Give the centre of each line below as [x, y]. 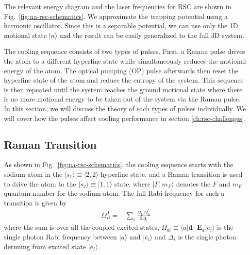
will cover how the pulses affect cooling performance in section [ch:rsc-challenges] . [125, 118]
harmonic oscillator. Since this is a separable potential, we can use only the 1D [121, 25]
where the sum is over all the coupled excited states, [82, 227]
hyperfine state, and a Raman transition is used [172, 174]
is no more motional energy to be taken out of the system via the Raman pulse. [122, 99]
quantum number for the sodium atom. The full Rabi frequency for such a [114, 193]
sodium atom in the [33, 174]
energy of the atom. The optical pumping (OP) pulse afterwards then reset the [121, 70]
